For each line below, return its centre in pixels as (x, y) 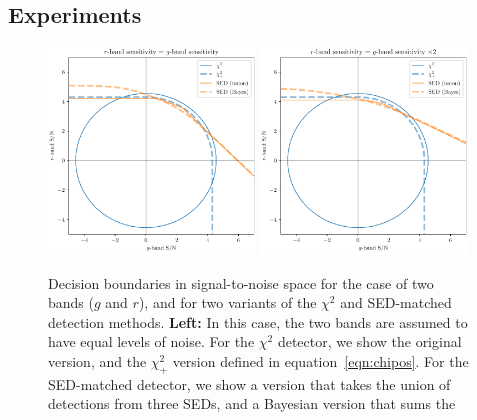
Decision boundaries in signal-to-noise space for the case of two (241, 282)
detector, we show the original (369, 341)
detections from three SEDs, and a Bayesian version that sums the (252, 403)
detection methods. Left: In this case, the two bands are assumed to (258, 321)
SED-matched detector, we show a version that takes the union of (249, 383)
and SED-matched (396, 302)
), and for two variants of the (227, 302)
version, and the (97, 360)
